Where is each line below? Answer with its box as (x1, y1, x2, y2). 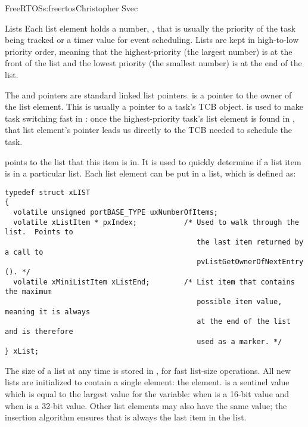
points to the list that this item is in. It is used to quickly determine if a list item (5, 155, 301, 168)
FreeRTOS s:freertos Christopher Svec (5, 2, 138, 14)
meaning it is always (5, 307, 91, 316)
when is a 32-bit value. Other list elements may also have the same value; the (5, 399, 287, 411)
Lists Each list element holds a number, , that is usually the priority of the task (5, 21, 295, 34)
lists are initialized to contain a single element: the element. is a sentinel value (5, 376, 290, 388)
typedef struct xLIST (5, 188, 91, 197)
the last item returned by (197, 238, 304, 246)
